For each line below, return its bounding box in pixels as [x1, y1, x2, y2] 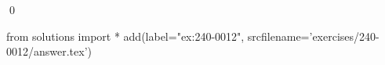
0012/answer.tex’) [6, 43, 93, 60]
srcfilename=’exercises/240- [247, 27, 380, 44]
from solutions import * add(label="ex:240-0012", [6, 27, 245, 44]
